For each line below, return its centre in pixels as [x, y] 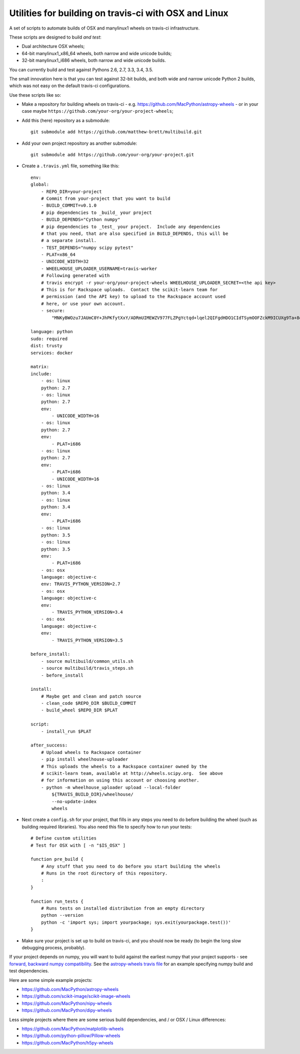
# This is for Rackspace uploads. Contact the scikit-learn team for [129, 290]
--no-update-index [74, 801]
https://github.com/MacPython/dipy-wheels [67, 1010]
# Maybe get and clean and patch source [91, 696]
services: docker [52, 353]
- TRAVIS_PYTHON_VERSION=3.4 [87, 612]
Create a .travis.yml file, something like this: [70, 166]
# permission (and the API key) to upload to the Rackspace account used [133, 297]
